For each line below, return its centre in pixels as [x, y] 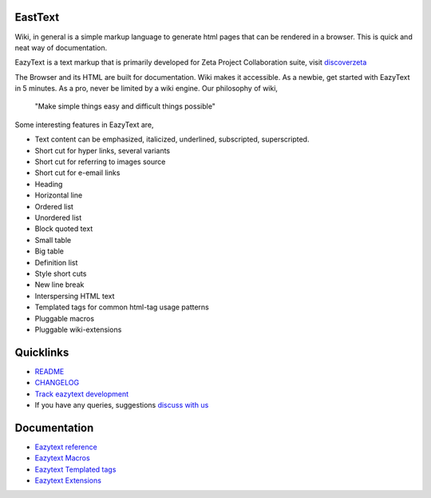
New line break [59, 285]
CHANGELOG [57, 383]
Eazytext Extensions [68, 480]
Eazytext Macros [63, 458]
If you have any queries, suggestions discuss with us [122, 404]
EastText [37, 17]
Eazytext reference [66, 447]
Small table [53, 240]
